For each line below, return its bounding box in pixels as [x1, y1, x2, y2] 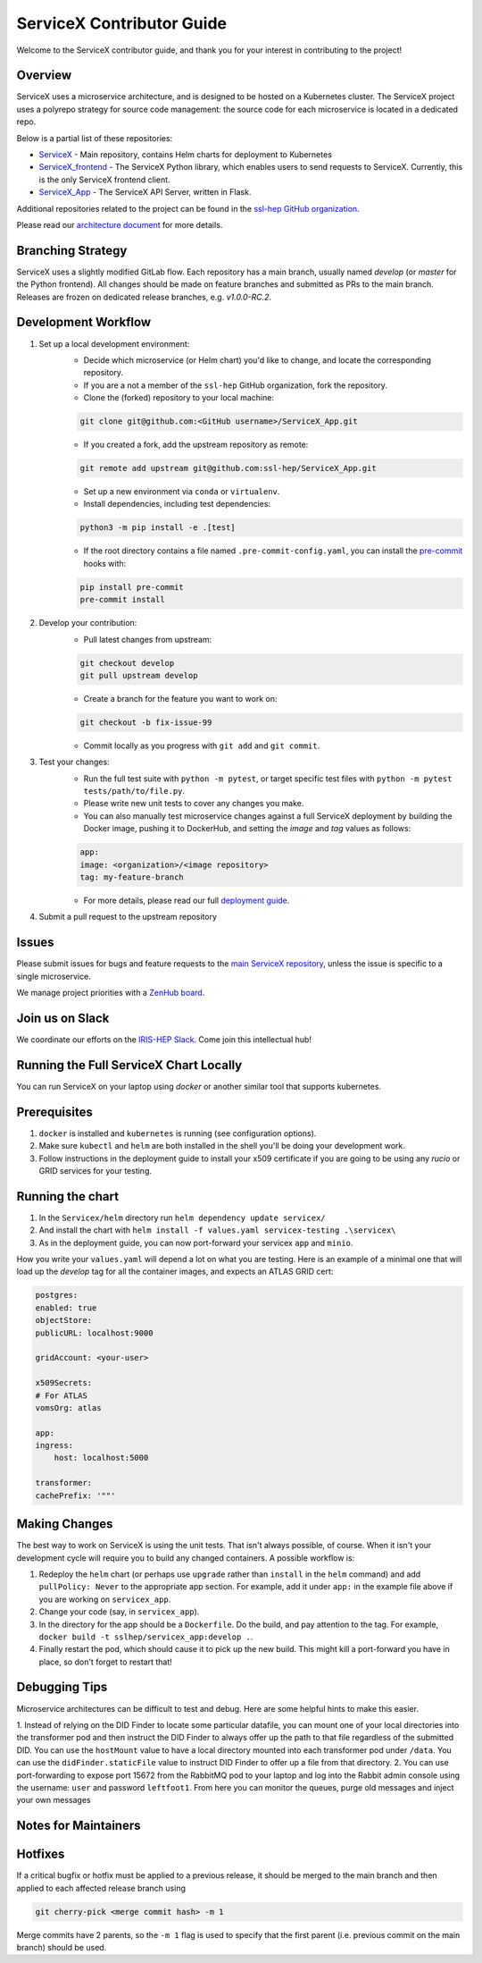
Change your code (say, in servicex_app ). [38, 1606, 200, 1617]
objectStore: [35, 1315, 93, 1326]
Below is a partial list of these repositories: [16, 132, 173, 143]
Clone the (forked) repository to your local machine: [83, 392, 274, 403]
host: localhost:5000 [54, 1453, 149, 1463]
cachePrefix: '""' [35, 1490, 116, 1501]
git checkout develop [79, 658, 175, 668]
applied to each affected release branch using [16, 1883, 187, 1893]
